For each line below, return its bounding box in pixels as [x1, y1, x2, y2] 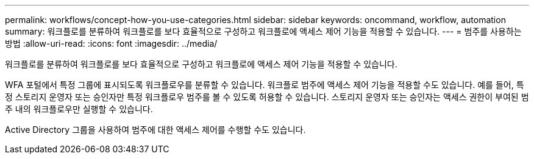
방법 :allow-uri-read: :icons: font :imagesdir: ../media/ [5, 38, 218, 49]
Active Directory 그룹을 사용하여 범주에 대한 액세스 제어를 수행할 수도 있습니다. [5, 124, 306, 135]
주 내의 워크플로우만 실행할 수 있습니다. [5, 104, 153, 114]
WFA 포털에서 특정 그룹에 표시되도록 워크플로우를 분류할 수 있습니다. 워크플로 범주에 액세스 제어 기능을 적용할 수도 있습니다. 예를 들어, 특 [5, 79, 524, 90]
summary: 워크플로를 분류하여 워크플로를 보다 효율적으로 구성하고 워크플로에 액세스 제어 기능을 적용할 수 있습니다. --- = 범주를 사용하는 [5, 26, 522, 36]
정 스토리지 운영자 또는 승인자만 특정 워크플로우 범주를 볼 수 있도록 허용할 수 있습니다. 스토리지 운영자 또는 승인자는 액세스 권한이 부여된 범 [5, 92, 529, 102]
